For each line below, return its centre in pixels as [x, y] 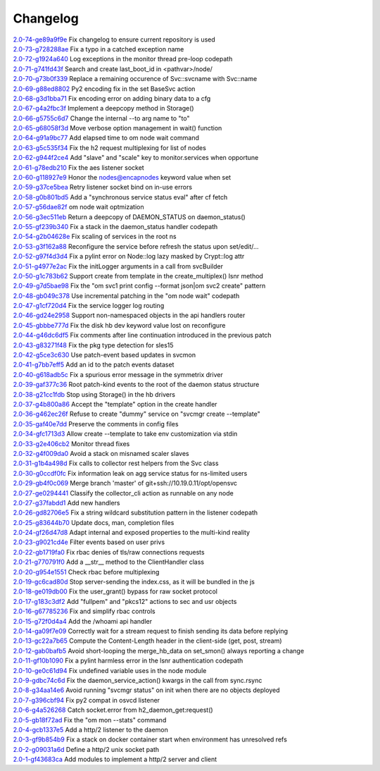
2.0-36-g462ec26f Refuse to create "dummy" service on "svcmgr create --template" [137, 414]
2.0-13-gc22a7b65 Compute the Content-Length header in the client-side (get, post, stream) [147, 641]
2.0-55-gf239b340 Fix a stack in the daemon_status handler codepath [115, 226]
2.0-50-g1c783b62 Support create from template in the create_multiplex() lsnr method [138, 276]
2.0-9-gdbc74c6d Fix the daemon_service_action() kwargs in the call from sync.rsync [138, 680]
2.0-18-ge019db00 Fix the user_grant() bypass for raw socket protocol [115, 591]
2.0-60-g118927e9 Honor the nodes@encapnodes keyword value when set [122, 178]
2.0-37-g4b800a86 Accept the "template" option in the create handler [115, 404]
